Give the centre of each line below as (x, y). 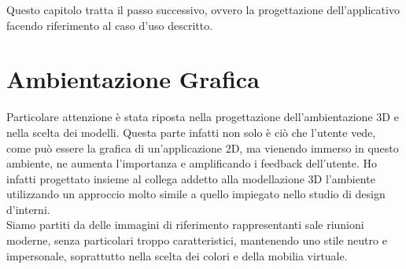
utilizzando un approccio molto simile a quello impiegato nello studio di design (196, 194)
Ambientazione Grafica (133, 79)
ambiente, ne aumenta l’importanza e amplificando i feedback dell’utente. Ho (192, 163)
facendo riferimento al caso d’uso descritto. (110, 25)
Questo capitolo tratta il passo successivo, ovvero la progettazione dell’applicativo (203, 9)
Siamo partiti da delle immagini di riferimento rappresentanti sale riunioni (185, 225)
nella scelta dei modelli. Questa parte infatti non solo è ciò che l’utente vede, (191, 132)
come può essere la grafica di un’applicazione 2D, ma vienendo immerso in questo (203, 147)
